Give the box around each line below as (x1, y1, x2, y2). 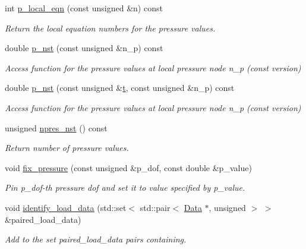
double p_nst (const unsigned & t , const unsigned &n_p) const (5, 81, 235, 94)
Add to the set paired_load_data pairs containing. (5, 233, 187, 245)
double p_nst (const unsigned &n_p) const (5, 42, 163, 54)
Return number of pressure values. (5, 141, 129, 154)
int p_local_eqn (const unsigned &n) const (5, 2, 163, 14)
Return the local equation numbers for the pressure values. (5, 21, 216, 34)
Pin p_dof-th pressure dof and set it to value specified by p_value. (5, 181, 245, 194)
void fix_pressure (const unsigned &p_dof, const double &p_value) (5, 161, 252, 174)
